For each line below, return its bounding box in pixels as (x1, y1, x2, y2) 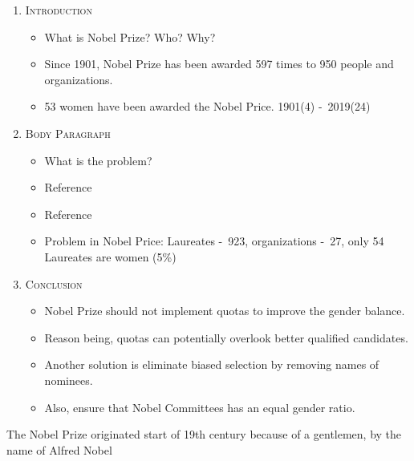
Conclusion (25, 275, 83, 292)
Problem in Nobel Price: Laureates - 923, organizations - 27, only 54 (44, 233, 384, 249)
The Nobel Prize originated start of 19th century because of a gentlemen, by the (6, 426, 402, 443)
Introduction (25, 2, 92, 18)
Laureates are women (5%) (44, 248, 177, 265)
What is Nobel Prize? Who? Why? (44, 28, 216, 45)
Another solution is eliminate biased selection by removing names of (44, 356, 379, 373)
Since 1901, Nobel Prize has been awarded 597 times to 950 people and (44, 55, 394, 72)
